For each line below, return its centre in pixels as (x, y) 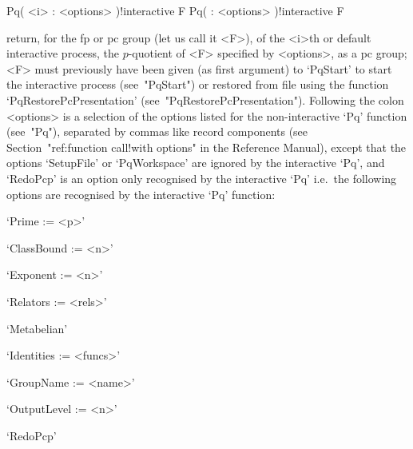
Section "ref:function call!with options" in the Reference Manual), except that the (206, 147)
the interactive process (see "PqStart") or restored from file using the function (198, 84)
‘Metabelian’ (37, 328)
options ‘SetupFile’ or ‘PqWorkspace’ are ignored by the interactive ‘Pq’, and (196, 163)
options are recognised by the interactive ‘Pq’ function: (141, 194)
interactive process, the (63, 53)
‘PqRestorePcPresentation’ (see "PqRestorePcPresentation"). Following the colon (205, 99)
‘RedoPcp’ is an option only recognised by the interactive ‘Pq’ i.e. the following (202, 178)
